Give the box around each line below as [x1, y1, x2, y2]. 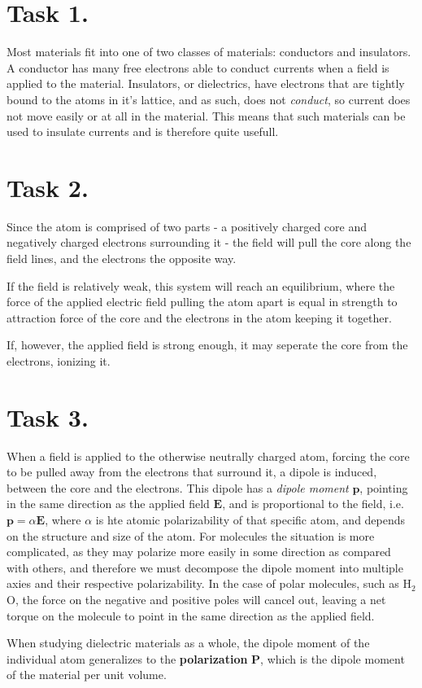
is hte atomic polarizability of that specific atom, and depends [95, 511, 406, 528]
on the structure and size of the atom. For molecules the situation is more [7, 527, 375, 544]
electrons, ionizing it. [7, 352, 111, 369]
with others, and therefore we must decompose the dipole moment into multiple [7, 559, 403, 576]
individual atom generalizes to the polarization [7, 650, 248, 667]
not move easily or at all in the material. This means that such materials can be [7, 107, 406, 124]
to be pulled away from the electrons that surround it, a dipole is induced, [7, 463, 377, 480]
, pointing [359, 479, 408, 496]
